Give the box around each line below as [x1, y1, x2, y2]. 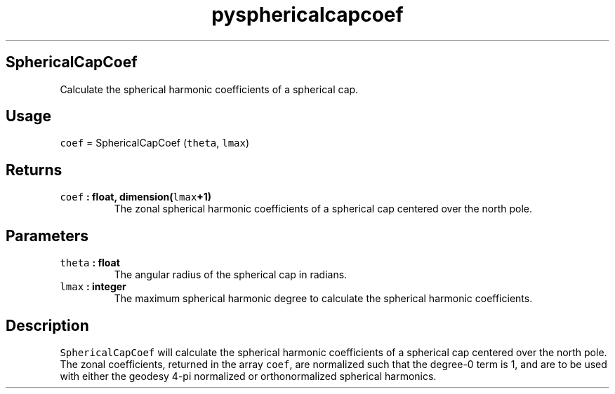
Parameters [6, 226, 88, 245]
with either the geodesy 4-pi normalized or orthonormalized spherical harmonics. [60, 369, 437, 382]
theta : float [60, 257, 120, 269]
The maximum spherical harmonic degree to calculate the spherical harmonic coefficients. [114, 292, 533, 305]
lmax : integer [60, 280, 126, 293]
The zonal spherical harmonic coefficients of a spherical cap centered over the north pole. [114, 203, 532, 215]
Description [6, 316, 89, 334]
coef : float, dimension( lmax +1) [60, 191, 212, 203]
